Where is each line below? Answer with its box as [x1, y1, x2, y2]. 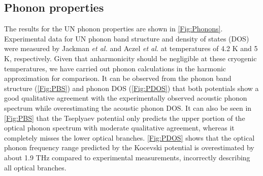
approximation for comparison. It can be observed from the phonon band [4, 73, 232, 83]
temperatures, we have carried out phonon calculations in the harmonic [4, 63, 226, 73]
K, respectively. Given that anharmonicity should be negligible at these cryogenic [4, 53, 257, 63]
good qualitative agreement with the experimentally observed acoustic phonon [4, 93, 247, 103]
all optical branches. [4, 162, 67, 172]
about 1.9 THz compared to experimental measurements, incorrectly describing [4, 152, 250, 162]
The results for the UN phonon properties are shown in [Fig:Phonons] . [4, 23, 223, 34]
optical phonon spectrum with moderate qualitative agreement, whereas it [4, 122, 235, 133]
